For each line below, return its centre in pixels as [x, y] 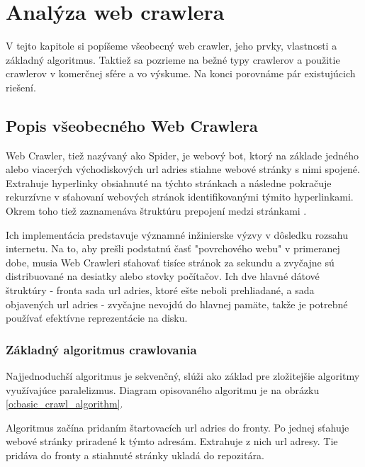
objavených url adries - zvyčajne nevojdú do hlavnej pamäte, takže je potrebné [177, 304]
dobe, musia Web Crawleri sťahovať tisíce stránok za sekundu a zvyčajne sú [170, 262]
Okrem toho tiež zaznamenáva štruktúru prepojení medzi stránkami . [156, 211]
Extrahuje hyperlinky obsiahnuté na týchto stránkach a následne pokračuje [169, 182]
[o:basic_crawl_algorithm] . [64, 404]
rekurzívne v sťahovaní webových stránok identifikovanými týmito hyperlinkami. [180, 197]
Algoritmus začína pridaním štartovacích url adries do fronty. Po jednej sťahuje [178, 427]
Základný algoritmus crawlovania [101, 349]
